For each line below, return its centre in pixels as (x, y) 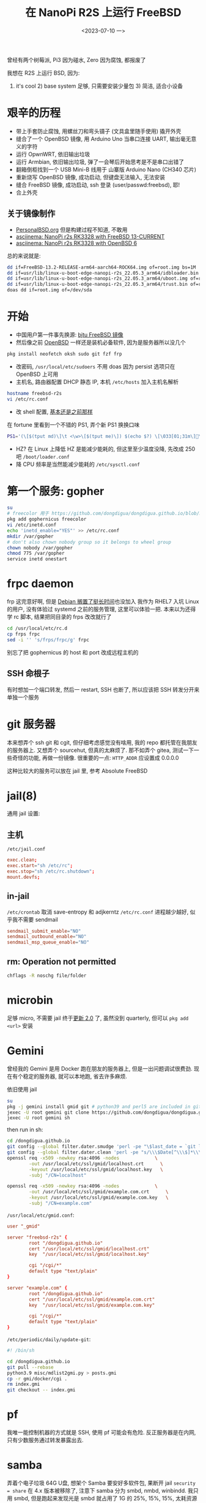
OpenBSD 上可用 (37, 374)
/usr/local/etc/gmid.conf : (41, 1215)
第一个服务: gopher (56, 491)
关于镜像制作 (31, 214)
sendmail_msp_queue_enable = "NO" (48, 943)
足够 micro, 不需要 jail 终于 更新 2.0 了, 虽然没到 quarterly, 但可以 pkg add (98, 1018)
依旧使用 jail (22, 1089)
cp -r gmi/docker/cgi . (37, 1379)
